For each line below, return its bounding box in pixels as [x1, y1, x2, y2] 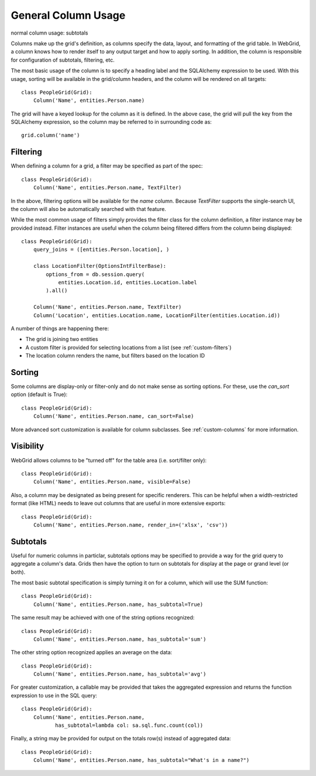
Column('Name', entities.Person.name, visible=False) [33, 478, 191, 485]
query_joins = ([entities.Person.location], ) [33, 246, 170, 253]
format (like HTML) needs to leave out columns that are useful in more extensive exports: [11, 500, 226, 507]
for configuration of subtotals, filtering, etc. [11, 56, 115, 63]
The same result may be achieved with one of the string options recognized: [11, 614, 195, 621]
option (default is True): [11, 391, 68, 398]
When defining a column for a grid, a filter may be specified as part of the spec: [11, 162, 203, 169]
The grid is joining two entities [25, 336, 98, 343]
